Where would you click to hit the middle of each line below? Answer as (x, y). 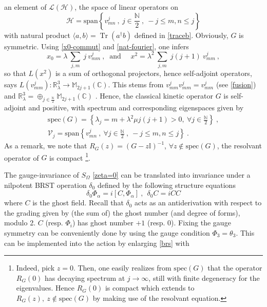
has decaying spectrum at (85, 277)
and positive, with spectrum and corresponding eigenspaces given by (136, 108)
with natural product (37, 35)
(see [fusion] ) (236, 84)
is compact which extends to (150, 288)
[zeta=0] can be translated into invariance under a (171, 174)
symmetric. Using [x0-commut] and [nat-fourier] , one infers (97, 46)
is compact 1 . (70, 157)
